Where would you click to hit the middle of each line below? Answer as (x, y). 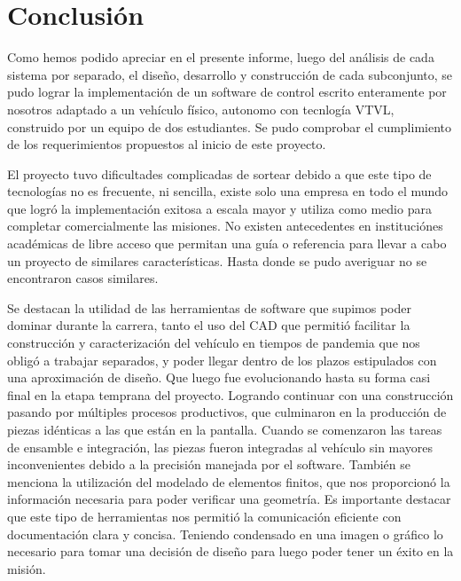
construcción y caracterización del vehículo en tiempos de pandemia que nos (214, 343)
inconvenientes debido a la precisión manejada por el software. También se (209, 464)
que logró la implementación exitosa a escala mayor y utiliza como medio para (219, 208)
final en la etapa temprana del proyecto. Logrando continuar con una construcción (230, 394)
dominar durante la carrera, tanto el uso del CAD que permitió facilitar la (209, 325)
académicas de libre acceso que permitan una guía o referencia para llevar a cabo (227, 243)
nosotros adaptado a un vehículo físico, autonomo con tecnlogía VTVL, (201, 109)
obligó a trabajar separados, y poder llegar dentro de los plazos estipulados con (222, 360)
